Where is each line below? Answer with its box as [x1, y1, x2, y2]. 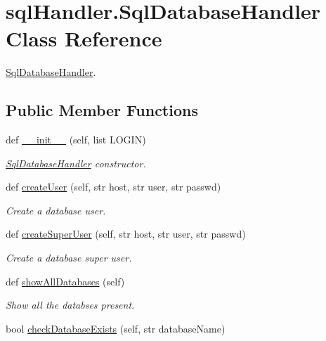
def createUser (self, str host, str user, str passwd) [6, 179, 221, 194]
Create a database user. [6, 202, 106, 217]
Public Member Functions [6, 99, 198, 121]
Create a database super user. [6, 250, 132, 265]
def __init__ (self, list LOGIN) [6, 132, 146, 147]
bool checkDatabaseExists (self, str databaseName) [6, 321, 226, 335]
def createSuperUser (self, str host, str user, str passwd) [6, 226, 246, 241]
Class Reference [6, 24, 162, 53]
